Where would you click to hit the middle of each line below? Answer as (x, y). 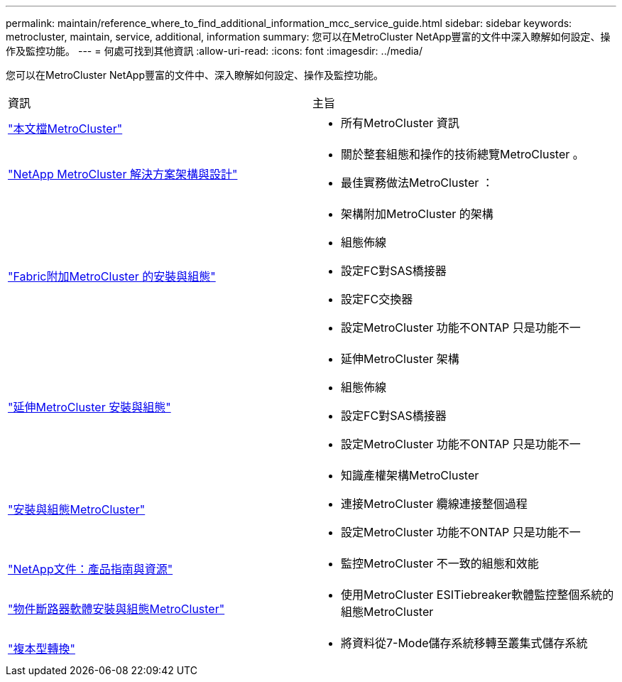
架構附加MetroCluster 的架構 (417, 214)
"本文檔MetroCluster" (65, 129)
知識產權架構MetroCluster (410, 475)
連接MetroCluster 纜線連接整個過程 (434, 504)
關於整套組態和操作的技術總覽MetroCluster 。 (463, 154)
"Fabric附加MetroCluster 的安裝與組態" (112, 276)
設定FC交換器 (377, 299)
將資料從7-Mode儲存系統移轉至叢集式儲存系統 (464, 643)
